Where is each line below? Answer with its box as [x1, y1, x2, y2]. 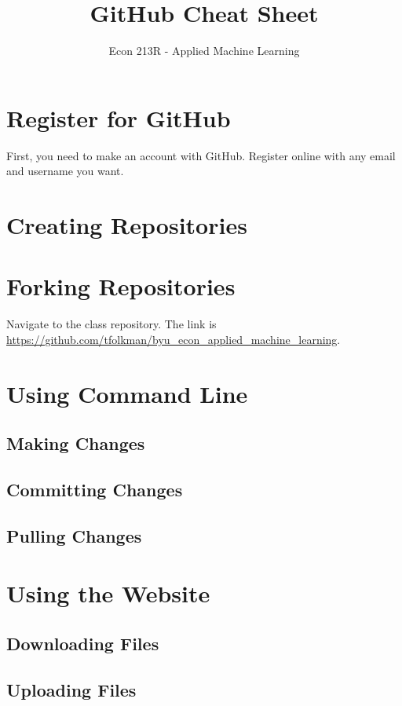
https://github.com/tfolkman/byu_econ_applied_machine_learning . [6, 331, 341, 347]
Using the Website [6, 577, 210, 609]
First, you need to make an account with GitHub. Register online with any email [6, 147, 396, 163]
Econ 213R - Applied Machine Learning [108, 42, 300, 59]
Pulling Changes [6, 523, 142, 547]
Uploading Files [6, 677, 137, 701]
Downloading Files [6, 631, 159, 656]
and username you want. [6, 163, 124, 179]
